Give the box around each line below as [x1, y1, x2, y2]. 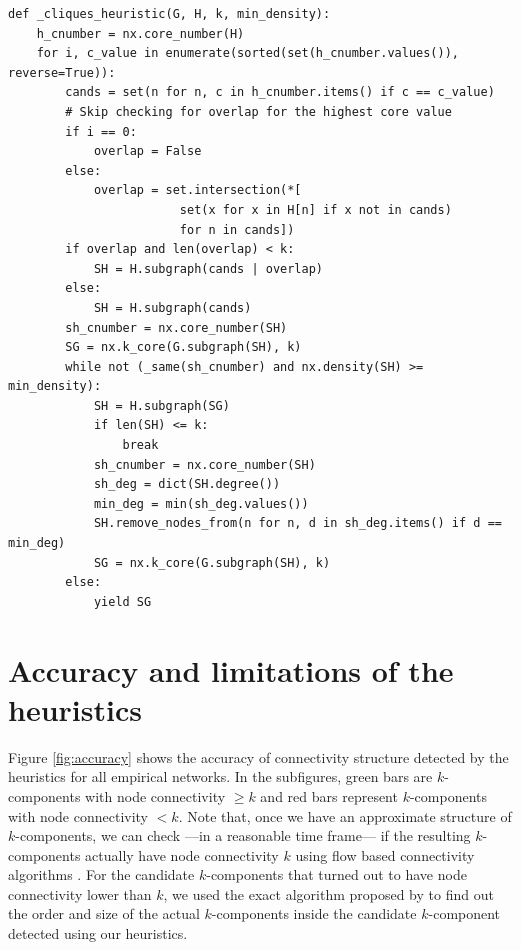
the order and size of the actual [8, 903, 200, 924]
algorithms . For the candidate [8, 864, 195, 885]
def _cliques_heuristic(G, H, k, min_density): [8, 7, 331, 21]
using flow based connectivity [295, 844, 475, 865]
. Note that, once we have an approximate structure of [178, 805, 512, 826]
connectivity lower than [8, 883, 152, 904]
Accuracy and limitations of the [8, 649, 454, 690]
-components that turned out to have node [206, 864, 467, 885]
